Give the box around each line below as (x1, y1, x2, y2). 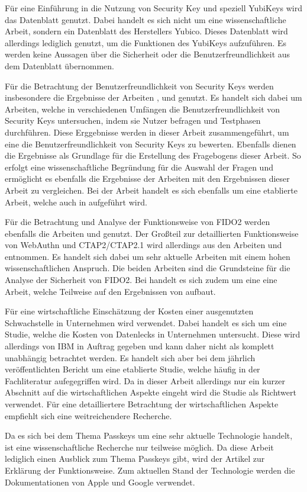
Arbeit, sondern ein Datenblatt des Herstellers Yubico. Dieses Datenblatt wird (5, 25, 288, 37)
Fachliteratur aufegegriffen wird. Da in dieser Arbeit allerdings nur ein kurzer (5, 374, 285, 387)
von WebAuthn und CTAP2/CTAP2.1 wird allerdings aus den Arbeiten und (5, 239, 282, 251)
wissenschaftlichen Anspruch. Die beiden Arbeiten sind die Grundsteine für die (5, 262, 290, 274)
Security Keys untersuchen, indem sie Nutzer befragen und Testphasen (5, 114, 261, 127)
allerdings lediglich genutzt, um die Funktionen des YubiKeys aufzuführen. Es (5, 36, 287, 49)
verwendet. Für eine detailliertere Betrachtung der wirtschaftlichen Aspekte (5, 398, 279, 410)
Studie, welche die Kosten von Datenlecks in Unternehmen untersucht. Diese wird (5, 328, 300, 340)
